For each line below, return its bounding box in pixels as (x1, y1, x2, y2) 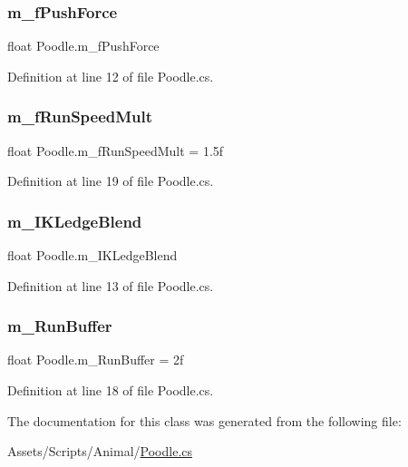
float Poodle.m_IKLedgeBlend (7, 246, 178, 265)
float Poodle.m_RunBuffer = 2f (7, 350, 184, 369)
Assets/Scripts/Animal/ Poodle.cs (7, 442, 193, 461)
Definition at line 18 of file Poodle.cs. (7, 381, 214, 400)
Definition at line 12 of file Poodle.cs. (7, 66, 214, 85)
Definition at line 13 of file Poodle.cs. (7, 276, 214, 295)
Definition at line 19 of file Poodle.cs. (7, 171, 214, 190)
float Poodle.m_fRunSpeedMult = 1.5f (7, 141, 224, 160)
